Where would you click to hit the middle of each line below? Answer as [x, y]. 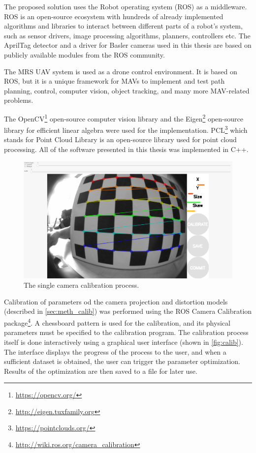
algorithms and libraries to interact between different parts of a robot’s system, [123, 26]
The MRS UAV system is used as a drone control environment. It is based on [121, 71]
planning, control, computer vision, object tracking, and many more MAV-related [127, 90]
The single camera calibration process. [81, 285]
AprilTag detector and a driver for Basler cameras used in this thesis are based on [128, 45]
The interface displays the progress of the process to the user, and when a [115, 351]
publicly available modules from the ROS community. [84, 54]
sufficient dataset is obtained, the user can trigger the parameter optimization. [122, 361]
